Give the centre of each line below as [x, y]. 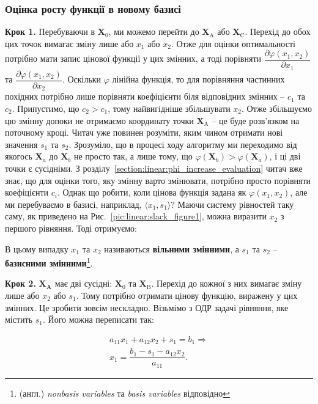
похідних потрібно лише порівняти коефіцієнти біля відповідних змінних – [145, 96]
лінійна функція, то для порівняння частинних [198, 79]
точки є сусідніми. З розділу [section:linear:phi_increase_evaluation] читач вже [154, 168]
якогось [19, 156]
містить [19, 319]
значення [21, 144]
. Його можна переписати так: [98, 319]
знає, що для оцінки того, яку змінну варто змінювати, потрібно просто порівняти [158, 180]
